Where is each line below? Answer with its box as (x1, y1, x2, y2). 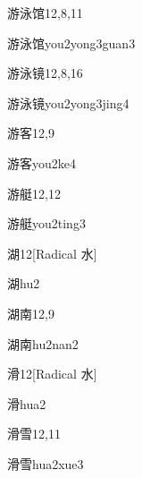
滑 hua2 (7, 394, 46, 413)
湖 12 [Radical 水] (7, 243, 97, 262)
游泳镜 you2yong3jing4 (7, 93, 129, 112)
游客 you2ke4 (7, 153, 76, 172)
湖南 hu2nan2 (7, 334, 79, 353)
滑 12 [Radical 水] (7, 364, 97, 383)
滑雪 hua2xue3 (7, 454, 84, 473)
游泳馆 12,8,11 (7, 4, 83, 21)
